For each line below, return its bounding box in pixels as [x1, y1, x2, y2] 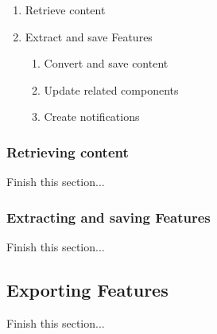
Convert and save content [44, 55, 169, 72]
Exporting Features [6, 277, 169, 301]
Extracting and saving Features [6, 207, 211, 227]
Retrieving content [6, 142, 129, 161]
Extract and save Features [25, 28, 153, 45]
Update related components [44, 81, 179, 98]
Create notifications [44, 108, 140, 125]
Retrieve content [25, 2, 106, 17]
